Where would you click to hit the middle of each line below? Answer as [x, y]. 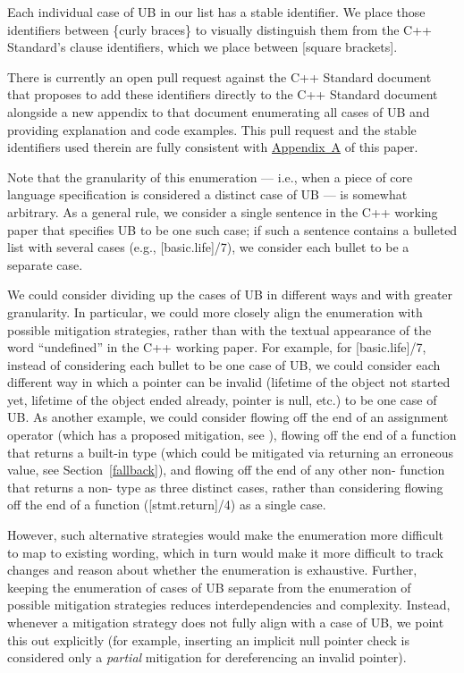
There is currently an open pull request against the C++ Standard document [219, 76]
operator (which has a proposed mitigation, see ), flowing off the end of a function [232, 435]
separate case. [45, 264]
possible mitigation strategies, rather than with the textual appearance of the [219, 329]
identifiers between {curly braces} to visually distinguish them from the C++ [219, 29]
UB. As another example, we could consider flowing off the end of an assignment [228, 417]
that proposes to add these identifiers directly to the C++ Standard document [223, 94]
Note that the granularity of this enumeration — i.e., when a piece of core [210, 177]
